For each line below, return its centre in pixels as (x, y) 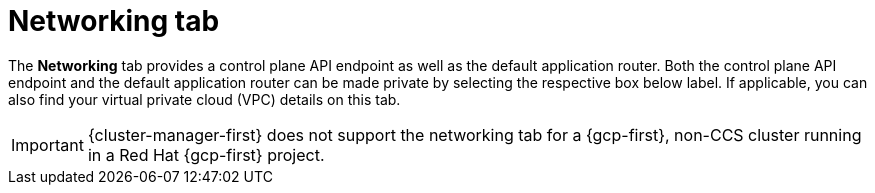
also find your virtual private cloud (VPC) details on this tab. (204, 99)
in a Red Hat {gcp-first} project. (206, 154)
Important (47, 144)
